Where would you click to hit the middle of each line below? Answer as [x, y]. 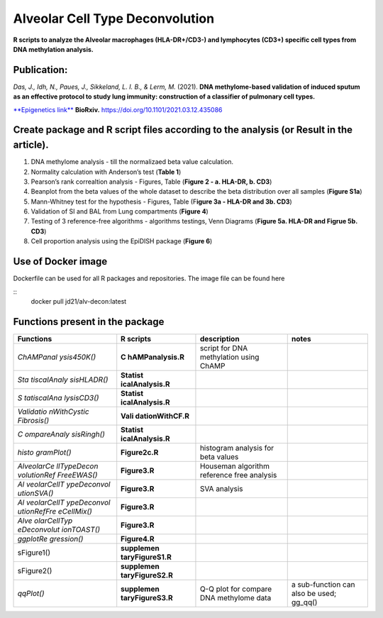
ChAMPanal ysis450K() [57, 357]
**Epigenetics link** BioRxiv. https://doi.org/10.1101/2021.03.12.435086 [118, 109]
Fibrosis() [33, 420]
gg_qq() [304, 602]
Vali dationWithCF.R [155, 416]
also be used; [314, 593]
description [220, 338]
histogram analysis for [237, 448]
